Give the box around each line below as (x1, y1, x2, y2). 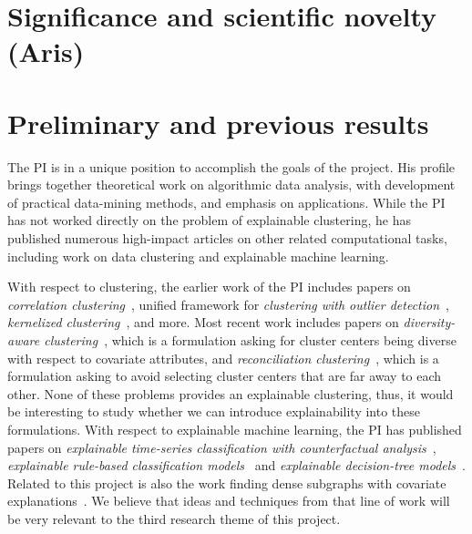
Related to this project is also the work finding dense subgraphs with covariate (7, 473, 446, 492)
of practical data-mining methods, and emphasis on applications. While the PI (7, 192, 446, 211)
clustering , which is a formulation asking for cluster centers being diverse (44, 331, 457, 350)
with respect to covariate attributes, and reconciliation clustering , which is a (7, 348, 439, 367)
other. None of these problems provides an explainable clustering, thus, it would (7, 384, 454, 403)
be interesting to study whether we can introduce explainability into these (7, 402, 421, 421)
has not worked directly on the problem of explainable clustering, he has (7, 211, 411, 230)
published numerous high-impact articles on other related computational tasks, (7, 229, 447, 248)
